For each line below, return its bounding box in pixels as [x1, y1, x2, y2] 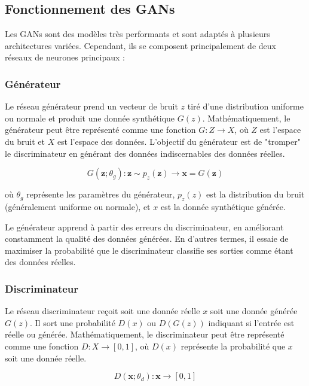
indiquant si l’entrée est [208, 316, 295, 329]
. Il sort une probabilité [30, 316, 115, 329]
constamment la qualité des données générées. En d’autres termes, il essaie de [5, 232, 289, 245]
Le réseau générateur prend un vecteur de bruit [5, 100, 178, 113]
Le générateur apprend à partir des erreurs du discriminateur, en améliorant [5, 220, 284, 233]
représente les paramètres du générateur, [26, 188, 175, 200]
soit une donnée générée [210, 305, 298, 317]
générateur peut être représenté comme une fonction [5, 123, 196, 136]
